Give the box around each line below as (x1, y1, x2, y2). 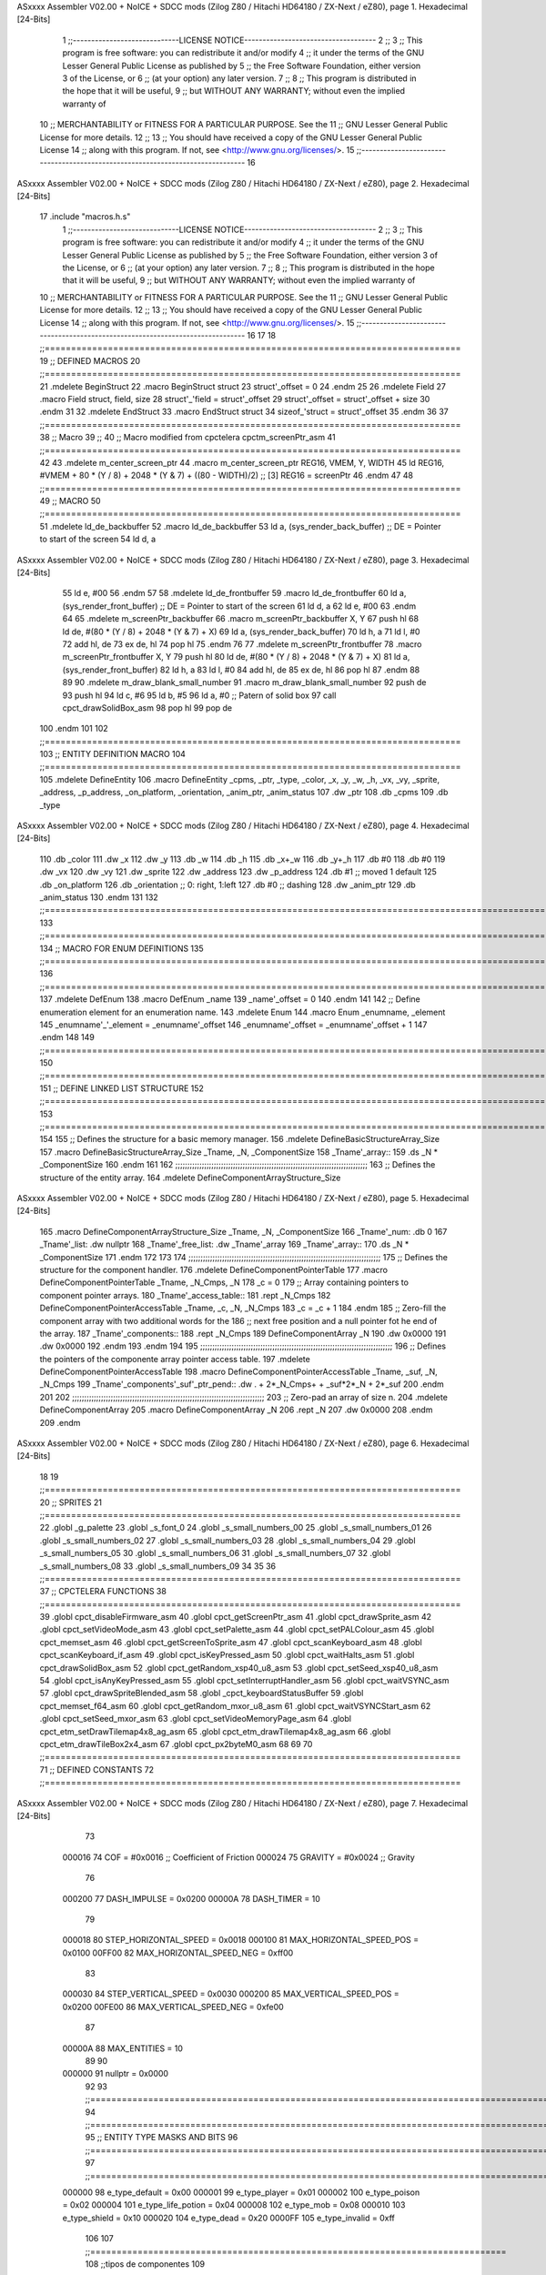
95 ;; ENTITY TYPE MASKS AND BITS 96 (85, 2132, 238, 2143)
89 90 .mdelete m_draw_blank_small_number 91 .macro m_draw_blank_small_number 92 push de (62, 677, 427, 688)
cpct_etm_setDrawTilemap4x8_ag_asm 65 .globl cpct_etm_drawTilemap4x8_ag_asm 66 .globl (39, 1725, 391, 1737)
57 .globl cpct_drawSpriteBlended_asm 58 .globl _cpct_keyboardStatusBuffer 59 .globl (39, 1688, 364, 1699)
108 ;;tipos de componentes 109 (85, 2258, 205, 2270)
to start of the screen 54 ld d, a (39, 533, 157, 545)
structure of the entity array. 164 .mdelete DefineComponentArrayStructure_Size (39, 1172, 341, 1183)
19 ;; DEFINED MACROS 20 (39, 355, 141, 366)
